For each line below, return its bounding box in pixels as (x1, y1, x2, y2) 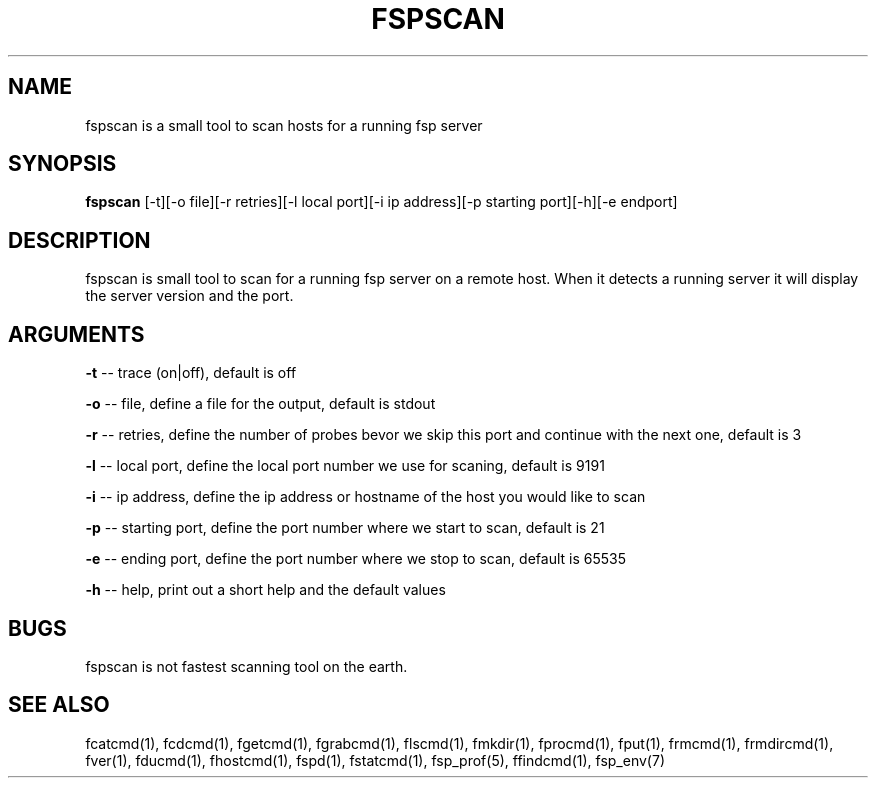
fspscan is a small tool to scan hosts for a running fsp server (85, 116, 483, 134)
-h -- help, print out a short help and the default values (85, 581, 446, 599)
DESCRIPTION (8, 227, 151, 253)
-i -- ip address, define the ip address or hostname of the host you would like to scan (85, 488, 646, 506)
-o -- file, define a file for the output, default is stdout (85, 395, 436, 413)
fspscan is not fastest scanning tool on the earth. (85, 657, 408, 675)
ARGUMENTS (8, 321, 145, 347)
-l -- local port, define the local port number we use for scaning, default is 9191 (85, 457, 605, 475)
